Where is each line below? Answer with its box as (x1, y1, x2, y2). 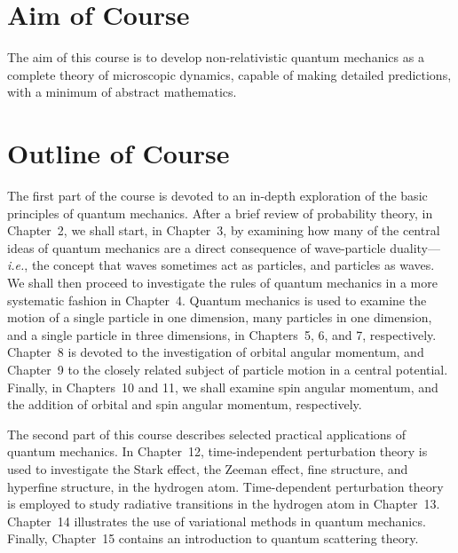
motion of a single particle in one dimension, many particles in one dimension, (7, 308, 432, 327)
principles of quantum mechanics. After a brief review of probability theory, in (7, 203, 433, 222)
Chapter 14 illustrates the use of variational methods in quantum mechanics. (7, 511, 426, 530)
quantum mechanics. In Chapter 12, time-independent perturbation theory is (7, 442, 428, 461)
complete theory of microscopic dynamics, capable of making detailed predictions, (7, 65, 452, 83)
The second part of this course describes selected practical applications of (7, 424, 407, 443)
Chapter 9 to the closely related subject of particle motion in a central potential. (7, 359, 448, 378)
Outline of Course (7, 135, 230, 171)
